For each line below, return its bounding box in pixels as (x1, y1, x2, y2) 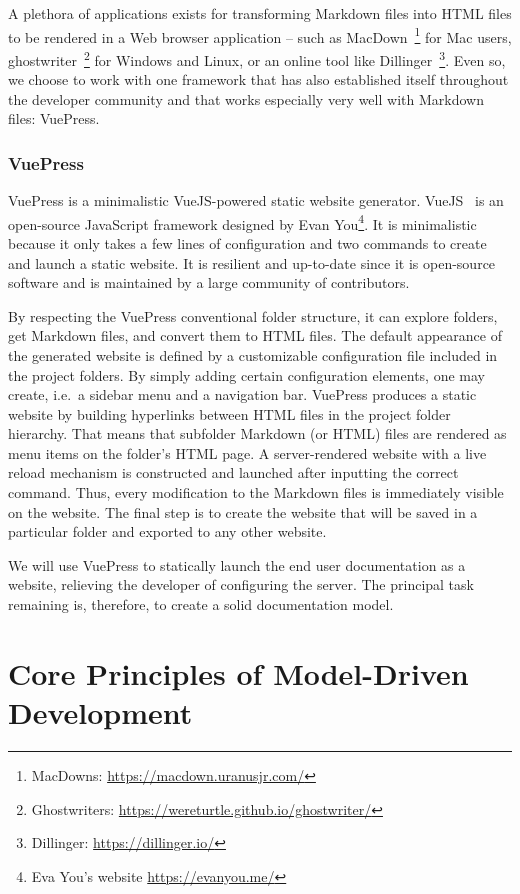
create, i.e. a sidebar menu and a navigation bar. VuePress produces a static (8, 384, 477, 405)
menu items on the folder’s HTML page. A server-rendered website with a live (8, 442, 487, 463)
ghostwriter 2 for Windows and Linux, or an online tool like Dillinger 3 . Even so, (8, 46, 506, 70)
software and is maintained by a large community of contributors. (8, 272, 410, 293)
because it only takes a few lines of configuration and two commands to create (8, 232, 487, 253)
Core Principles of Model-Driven (8, 652, 469, 693)
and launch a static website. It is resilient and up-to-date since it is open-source (8, 252, 496, 273)
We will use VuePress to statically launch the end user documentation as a (8, 554, 466, 575)
